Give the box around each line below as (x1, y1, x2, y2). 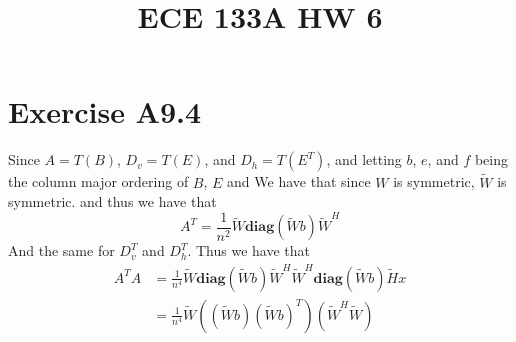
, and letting (326, 149, 402, 170)
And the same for (8, 240, 115, 261)
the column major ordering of (8, 171, 189, 192)
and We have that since (227, 171, 371, 192)
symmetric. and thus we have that (8, 191, 217, 212)
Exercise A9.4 (8, 91, 202, 132)
